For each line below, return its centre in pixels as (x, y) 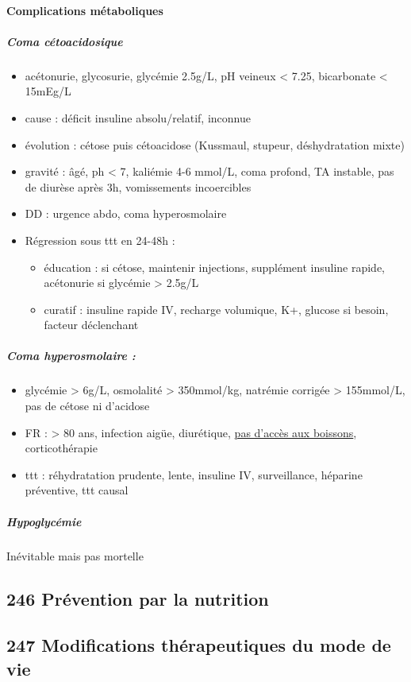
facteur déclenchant (91, 325)
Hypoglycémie (44, 521)
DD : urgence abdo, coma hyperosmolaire (126, 213)
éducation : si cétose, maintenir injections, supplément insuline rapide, (215, 267)
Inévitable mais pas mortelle (75, 555)
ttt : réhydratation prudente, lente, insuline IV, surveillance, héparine (194, 474)
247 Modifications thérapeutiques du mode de (199, 645)
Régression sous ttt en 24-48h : (100, 240)
